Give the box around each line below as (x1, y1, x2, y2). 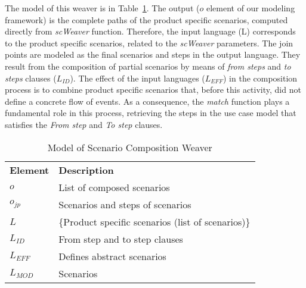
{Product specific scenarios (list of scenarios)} (58, 214, 251, 228)
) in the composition (222, 71, 298, 84)
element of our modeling (206, 2, 295, 14)
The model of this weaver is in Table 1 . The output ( (5, 2, 200, 14)
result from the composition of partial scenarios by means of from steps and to (5, 60, 291, 72)
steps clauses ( (5, 71, 57, 84)
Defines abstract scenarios (58, 249, 166, 263)
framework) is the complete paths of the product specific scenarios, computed (5, 13, 288, 26)
